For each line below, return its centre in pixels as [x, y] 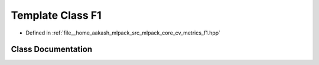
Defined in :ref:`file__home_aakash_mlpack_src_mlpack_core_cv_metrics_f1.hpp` [123, 33]
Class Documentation [52, 49]
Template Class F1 [56, 15]
